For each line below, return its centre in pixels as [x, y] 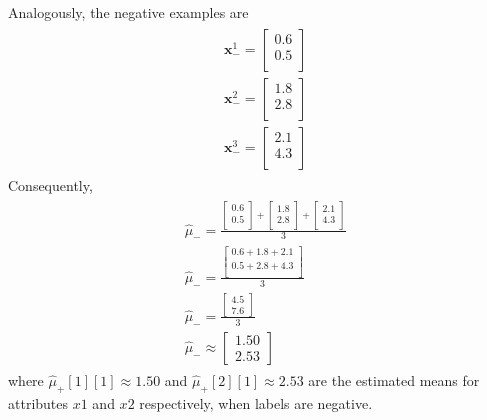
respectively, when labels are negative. [256, 402]
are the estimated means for [394, 379]
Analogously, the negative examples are [128, 12]
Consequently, [50, 184]
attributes [38, 402]
